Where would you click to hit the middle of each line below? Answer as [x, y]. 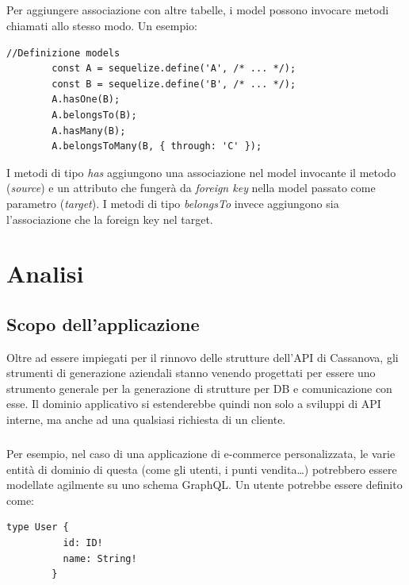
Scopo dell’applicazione [103, 323]
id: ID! [83, 543]
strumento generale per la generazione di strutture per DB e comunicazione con [199, 388]
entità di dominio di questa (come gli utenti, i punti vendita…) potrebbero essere [202, 469]
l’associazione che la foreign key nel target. [110, 219]
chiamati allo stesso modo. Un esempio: [102, 25]
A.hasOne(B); [86, 100]
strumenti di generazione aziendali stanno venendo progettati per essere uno [191, 373]
